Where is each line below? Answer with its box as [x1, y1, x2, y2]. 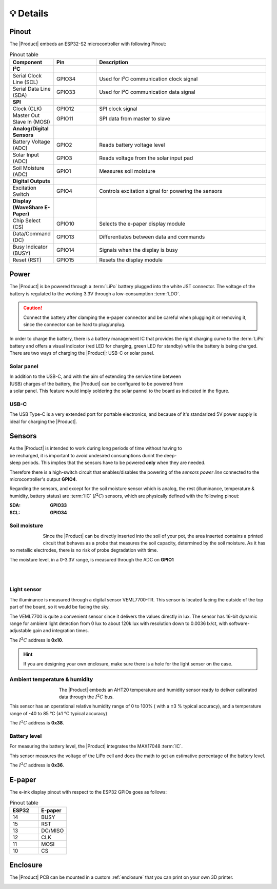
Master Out [12, 112, 40, 119]
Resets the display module [99, 256, 163, 264]
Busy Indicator [12, 243, 48, 250]
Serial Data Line [12, 85, 51, 92]
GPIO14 [56, 246, 74, 253]
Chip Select [12, 217, 41, 224]
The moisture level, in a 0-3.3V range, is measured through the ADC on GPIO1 [9, 556, 174, 562]
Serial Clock [12, 72, 42, 79]
